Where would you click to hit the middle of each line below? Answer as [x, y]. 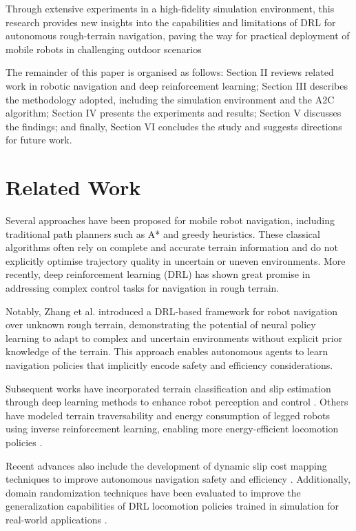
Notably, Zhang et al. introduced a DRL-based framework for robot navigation [171, 311]
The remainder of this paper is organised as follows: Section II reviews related [170, 72]
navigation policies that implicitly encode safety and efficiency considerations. [169, 365]
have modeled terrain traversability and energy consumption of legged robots [168, 415]
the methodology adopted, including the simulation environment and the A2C [170, 99]
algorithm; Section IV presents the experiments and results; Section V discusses [174, 113]
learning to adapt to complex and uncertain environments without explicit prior [174, 338]
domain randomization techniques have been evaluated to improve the [153, 492]
